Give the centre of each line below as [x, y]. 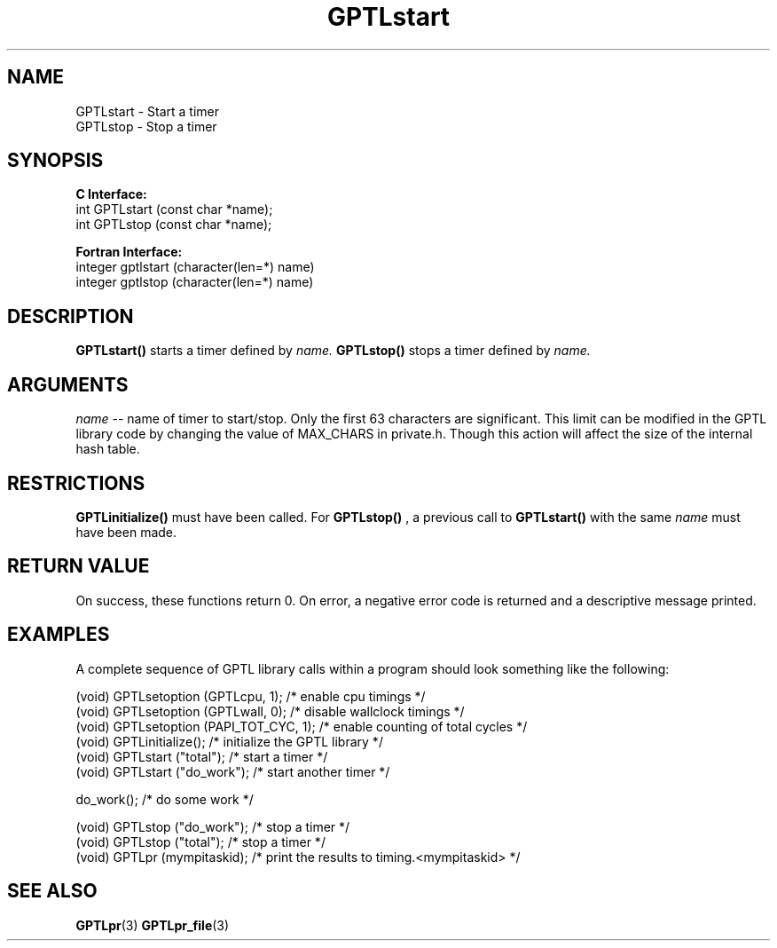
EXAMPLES [59, 635]
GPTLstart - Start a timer [147, 111]
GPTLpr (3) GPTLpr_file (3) [153, 925]
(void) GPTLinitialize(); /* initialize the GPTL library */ [229, 741]
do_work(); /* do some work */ [165, 799]
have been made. [126, 532]
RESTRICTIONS [76, 483]
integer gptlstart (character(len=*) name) [195, 267]
